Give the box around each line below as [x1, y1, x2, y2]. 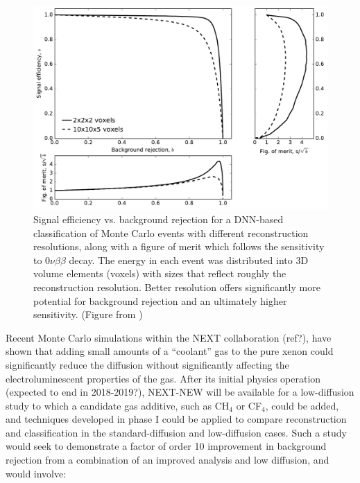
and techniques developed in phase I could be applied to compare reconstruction [6, 412, 347, 426]
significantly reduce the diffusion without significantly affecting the [6, 357, 289, 371]
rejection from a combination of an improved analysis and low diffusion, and [6, 453, 329, 467]
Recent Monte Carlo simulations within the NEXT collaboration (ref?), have [6, 330, 332, 344]
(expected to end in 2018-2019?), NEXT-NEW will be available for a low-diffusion [6, 385, 354, 399]
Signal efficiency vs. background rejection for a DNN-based [33, 211, 284, 226]
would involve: [6, 466, 67, 480]
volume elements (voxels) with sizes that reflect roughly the [33, 266, 286, 281]
